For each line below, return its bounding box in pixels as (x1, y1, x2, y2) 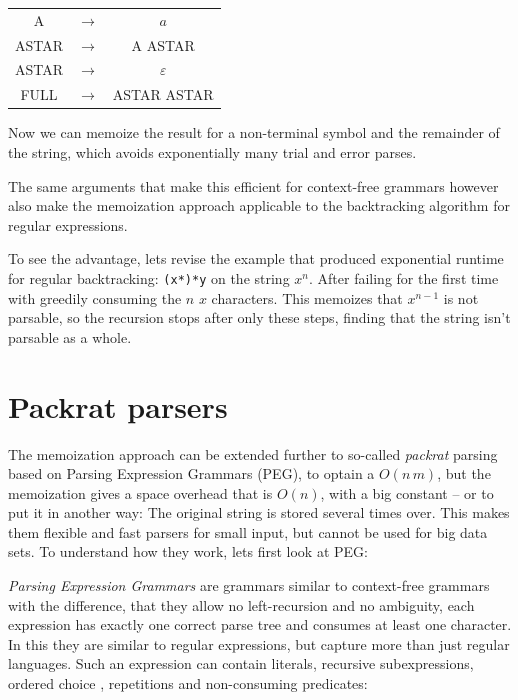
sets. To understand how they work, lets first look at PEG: (8, 541, 368, 562)
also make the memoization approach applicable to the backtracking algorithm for (8, 195, 510, 216)
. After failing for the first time (309, 267, 499, 288)
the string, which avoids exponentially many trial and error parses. (8, 141, 417, 162)
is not (443, 287, 479, 308)
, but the (437, 463, 491, 484)
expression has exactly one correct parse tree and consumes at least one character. (8, 614, 512, 635)
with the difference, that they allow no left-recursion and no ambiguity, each (8, 594, 475, 615)
